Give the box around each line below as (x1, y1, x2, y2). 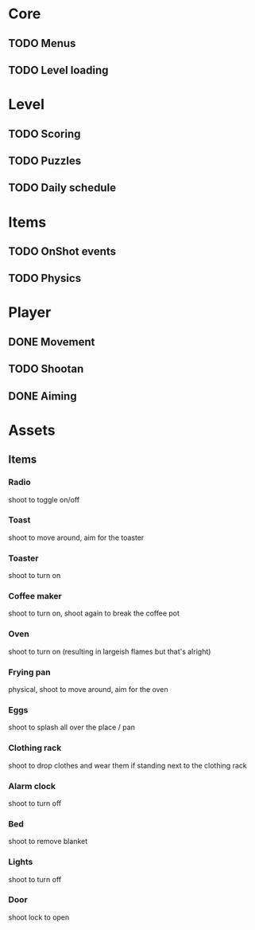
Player (8, 303, 52, 322)
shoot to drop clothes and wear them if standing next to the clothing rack (8, 760, 248, 770)
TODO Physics (8, 272, 82, 285)
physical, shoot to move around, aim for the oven (8, 685, 168, 694)
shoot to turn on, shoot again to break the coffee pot (8, 608, 180, 618)
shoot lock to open (8, 912, 70, 922)
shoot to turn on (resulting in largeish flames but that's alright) (8, 647, 211, 656)
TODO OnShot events (8, 244, 117, 258)
